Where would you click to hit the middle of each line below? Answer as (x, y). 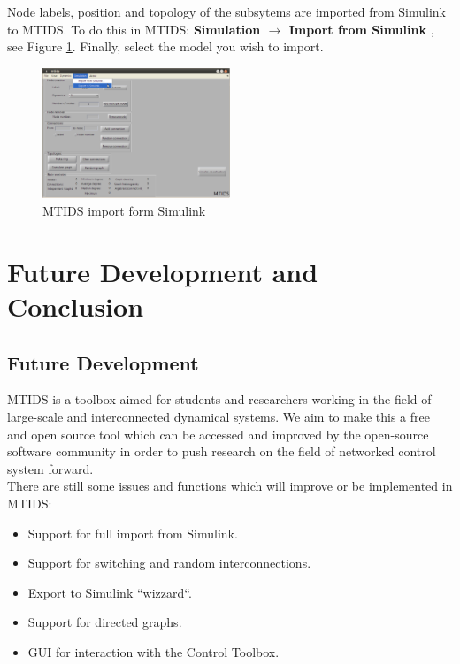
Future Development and (163, 271)
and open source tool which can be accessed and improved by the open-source (218, 434)
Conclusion (76, 305)
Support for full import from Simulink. (133, 533)
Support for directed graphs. (105, 622)
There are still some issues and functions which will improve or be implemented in (230, 486)
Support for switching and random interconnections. (169, 563)
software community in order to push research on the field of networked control (222, 451)
